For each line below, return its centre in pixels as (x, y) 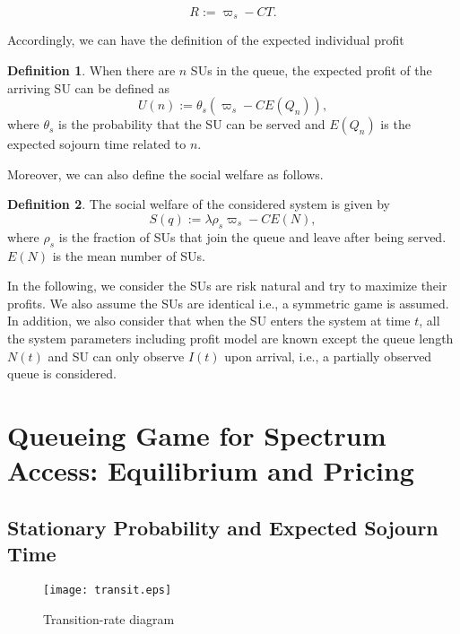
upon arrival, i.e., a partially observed (328, 356)
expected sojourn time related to (97, 144)
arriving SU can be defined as (89, 87)
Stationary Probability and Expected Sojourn (223, 527)
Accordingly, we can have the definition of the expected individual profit (206, 40)
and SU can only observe (116, 356)
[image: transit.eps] (108, 590)
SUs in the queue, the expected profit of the (311, 70)
